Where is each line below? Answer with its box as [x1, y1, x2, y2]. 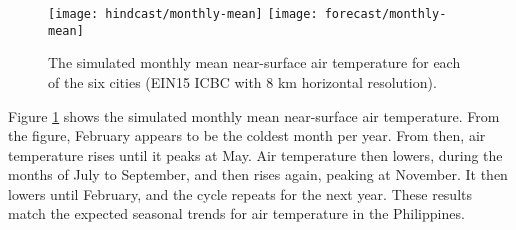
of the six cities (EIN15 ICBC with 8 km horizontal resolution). [48, 71, 437, 92]
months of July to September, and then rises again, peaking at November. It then [8, 164, 508, 185]
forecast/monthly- [324, 7, 447, 21]
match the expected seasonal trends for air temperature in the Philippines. [8, 203, 465, 224]
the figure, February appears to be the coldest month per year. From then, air [8, 125, 486, 146]
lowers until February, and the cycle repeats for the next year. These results [8, 183, 473, 204]
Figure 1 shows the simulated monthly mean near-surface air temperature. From [8, 105, 500, 126]
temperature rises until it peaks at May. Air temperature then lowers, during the [8, 144, 503, 165]
